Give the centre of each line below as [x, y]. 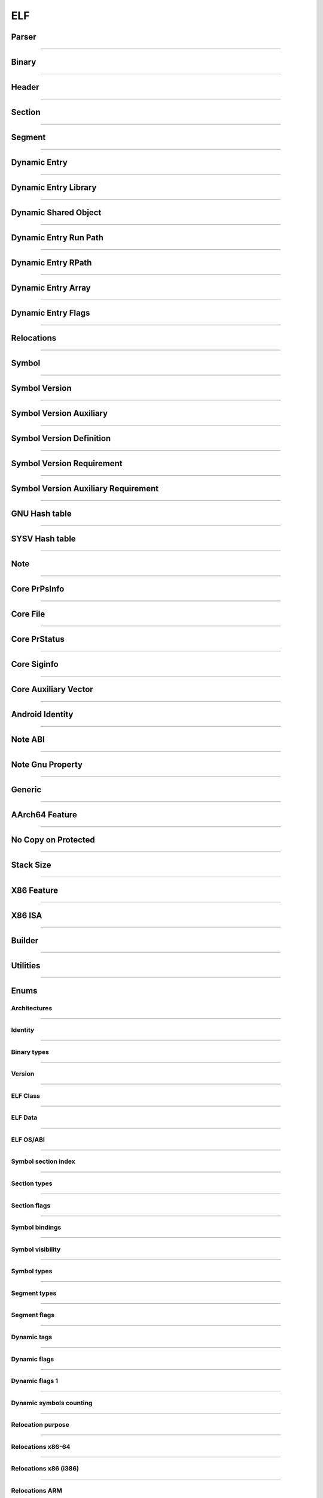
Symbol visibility [36, 1249]
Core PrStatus [38, 639]
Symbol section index [43, 1161]
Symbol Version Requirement [67, 463]
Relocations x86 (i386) [45, 1469]
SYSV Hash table [43, 539]
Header [25, 87]
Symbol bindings [36, 1227]
